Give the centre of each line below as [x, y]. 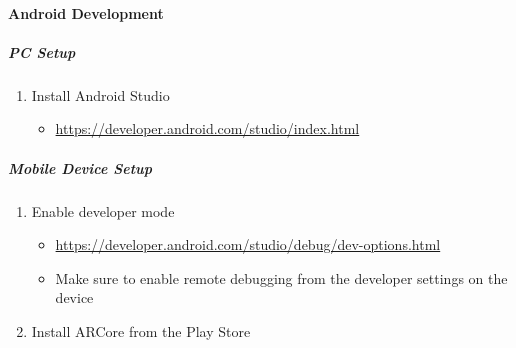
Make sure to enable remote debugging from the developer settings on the [281, 277]
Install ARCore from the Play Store [141, 330]
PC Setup [42, 51]
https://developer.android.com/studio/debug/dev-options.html [248, 244]
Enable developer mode [103, 210]
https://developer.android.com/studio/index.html [207, 128]
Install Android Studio [100, 94]
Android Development [86, 12]
